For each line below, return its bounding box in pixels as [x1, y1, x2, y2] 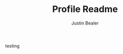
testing [5, 42, 20, 48]
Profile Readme [52, 3, 118, 15]
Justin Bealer [71, 20, 99, 26]
